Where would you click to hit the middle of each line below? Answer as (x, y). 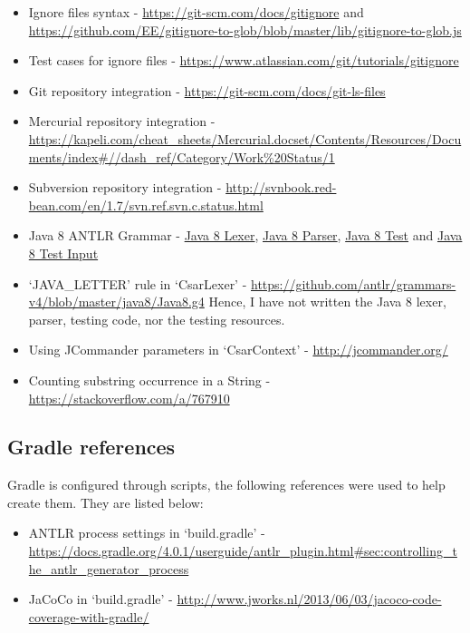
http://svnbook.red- (281, 187)
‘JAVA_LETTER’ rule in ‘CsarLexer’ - (138, 283)
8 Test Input (63, 253)
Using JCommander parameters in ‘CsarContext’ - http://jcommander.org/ (238, 350)
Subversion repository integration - (125, 187)
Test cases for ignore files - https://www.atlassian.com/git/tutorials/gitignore (244, 60)
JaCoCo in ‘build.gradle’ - (101, 599)
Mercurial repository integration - (122, 121)
